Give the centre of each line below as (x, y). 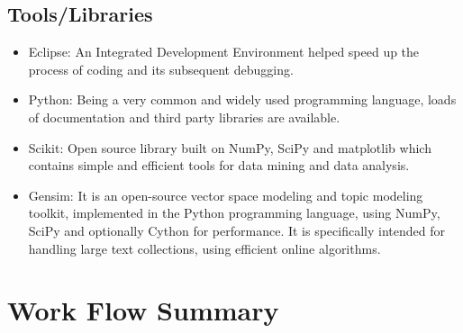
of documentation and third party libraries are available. (184, 117)
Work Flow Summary (143, 310)
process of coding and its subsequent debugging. (161, 69)
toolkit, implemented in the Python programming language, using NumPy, (234, 213)
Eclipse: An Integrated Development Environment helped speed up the (224, 52)
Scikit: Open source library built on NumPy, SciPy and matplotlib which (230, 147)
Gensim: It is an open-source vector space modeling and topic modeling (226, 195)
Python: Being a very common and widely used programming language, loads (242, 99)
